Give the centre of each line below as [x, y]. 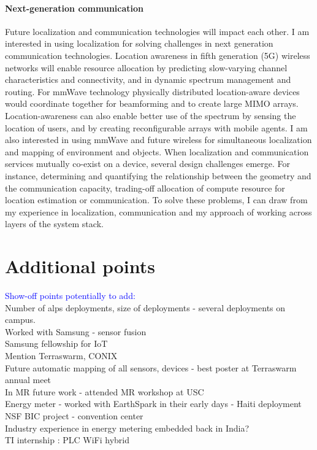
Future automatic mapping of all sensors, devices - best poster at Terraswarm [151, 367]
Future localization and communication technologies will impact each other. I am [157, 31]
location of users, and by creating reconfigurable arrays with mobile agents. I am [156, 127]
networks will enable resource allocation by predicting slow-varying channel [146, 67]
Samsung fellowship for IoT [56, 343]
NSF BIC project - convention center [74, 415]
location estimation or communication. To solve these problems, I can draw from [156, 200]
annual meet [28, 380]
